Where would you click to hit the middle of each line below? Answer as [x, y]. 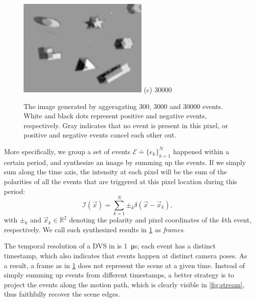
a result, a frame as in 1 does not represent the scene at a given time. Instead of [125, 265]
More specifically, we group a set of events [67, 151]
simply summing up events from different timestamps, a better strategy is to [119, 275]
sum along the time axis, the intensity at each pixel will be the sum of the [115, 172]
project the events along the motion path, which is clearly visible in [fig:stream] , [124, 284]
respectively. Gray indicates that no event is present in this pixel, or [126, 125]
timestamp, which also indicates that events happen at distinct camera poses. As [126, 256]
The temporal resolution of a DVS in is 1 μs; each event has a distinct [110, 246]
